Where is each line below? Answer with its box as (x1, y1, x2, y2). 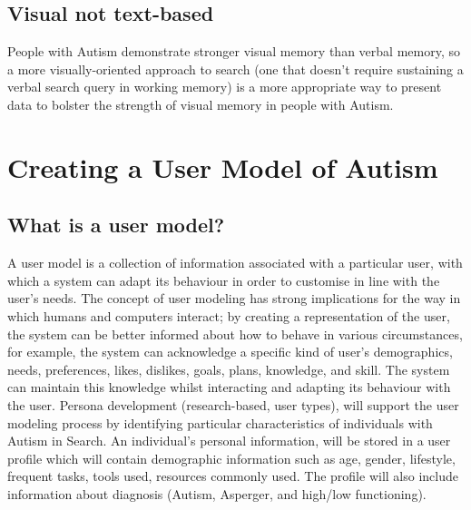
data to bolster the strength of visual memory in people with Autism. (7, 94, 394, 113)
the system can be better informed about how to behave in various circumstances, (7, 324, 463, 343)
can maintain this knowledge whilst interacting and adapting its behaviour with (7, 378, 451, 397)
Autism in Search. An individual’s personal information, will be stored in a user (7, 431, 451, 450)
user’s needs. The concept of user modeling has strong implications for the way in (7, 289, 461, 308)
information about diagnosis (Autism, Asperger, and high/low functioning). (7, 484, 427, 503)
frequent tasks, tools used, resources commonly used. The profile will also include (7, 466, 458, 485)
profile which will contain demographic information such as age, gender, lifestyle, (7, 448, 456, 467)
